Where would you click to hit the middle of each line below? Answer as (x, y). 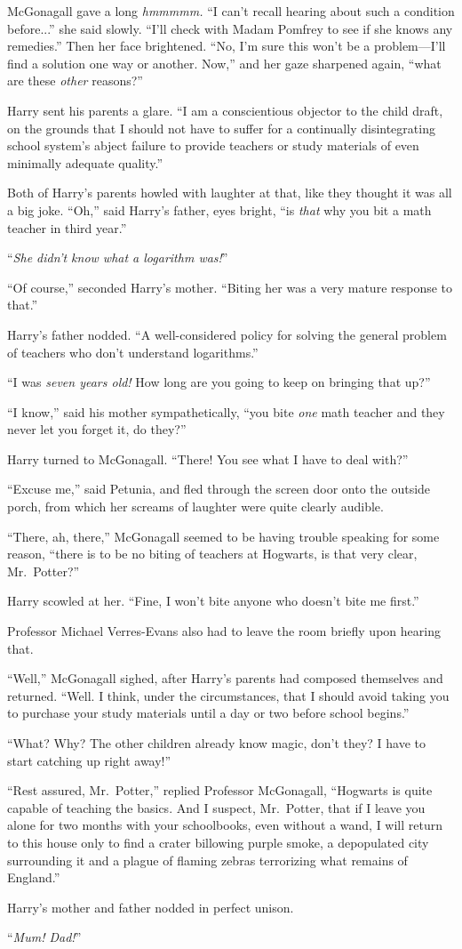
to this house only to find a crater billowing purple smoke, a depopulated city (218, 842)
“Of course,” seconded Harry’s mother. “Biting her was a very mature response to (230, 287)
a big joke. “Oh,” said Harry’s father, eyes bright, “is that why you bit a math (219, 209)
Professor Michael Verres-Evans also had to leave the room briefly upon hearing (224, 631)
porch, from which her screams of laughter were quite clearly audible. (195, 507)
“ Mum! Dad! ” (44, 937)
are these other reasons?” (75, 80)
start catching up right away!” (89, 760)
